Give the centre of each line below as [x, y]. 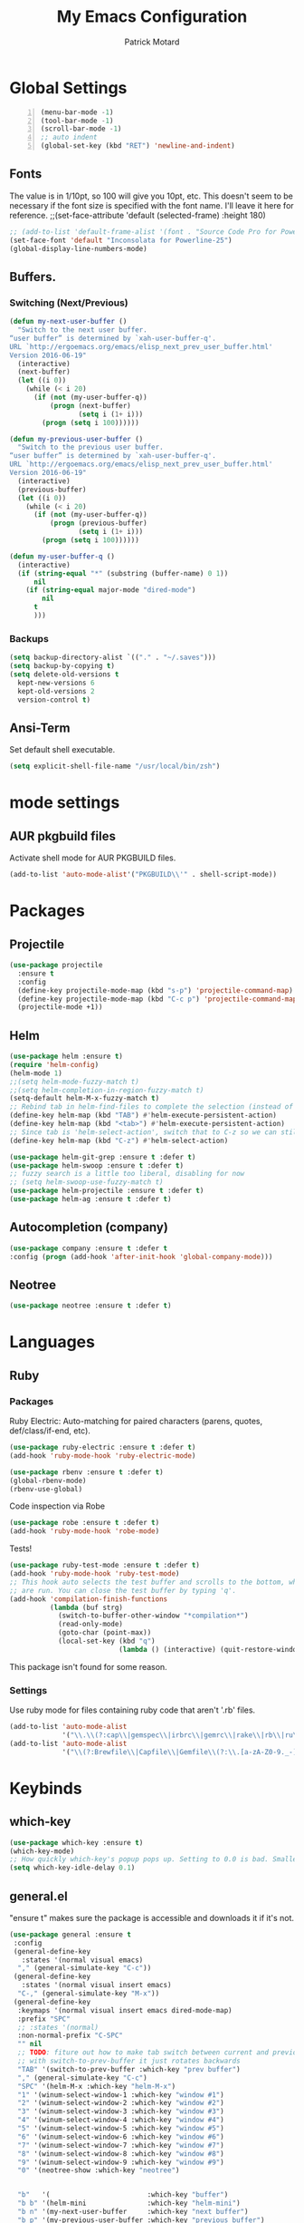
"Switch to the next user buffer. [82, 330]
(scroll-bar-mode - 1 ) [81, 129]
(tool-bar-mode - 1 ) [77, 121]
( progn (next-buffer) [90, 405]
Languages [52, 1342]
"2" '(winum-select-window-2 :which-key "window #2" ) [121, 2103]
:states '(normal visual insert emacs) [96, 1985]
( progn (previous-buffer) [98, 523]
